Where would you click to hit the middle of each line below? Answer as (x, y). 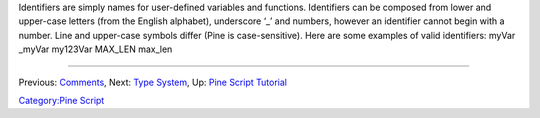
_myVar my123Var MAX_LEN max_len (95, 49)
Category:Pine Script (61, 100)
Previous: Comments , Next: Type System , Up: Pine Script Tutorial (152, 82)
